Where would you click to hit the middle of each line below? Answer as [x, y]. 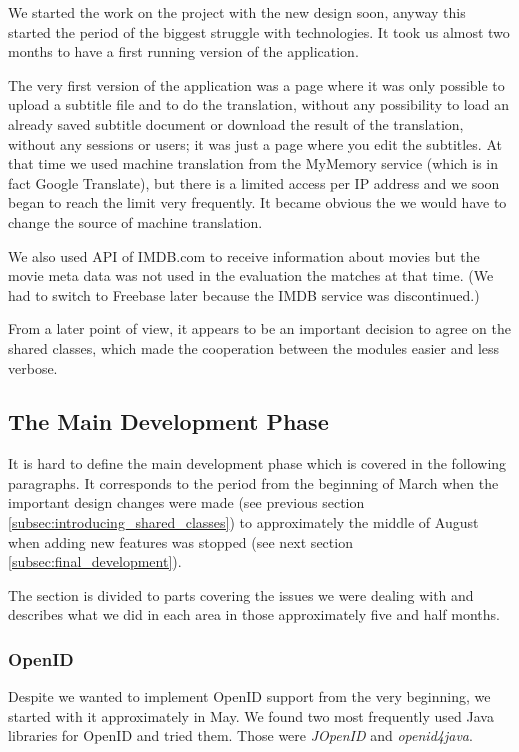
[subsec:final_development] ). [95, 561]
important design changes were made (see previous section [186, 502]
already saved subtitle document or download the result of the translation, [236, 123]
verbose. [33, 367]
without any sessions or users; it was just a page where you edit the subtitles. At [255, 143]
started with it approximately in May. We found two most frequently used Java [251, 715]
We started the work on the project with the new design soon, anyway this [237, 12]
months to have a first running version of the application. [183, 51]
